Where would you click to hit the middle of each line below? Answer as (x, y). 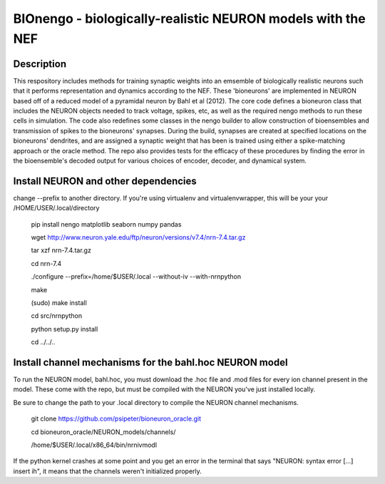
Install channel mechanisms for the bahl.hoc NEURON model (150, 362)
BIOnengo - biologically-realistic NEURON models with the (190, 19)
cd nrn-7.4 (46, 263)
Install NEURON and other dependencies (105, 181)
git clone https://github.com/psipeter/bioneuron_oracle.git (116, 419)
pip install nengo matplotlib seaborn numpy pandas (106, 224)
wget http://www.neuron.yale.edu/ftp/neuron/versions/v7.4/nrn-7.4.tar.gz (138, 237)
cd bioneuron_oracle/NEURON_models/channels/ (103, 432)
